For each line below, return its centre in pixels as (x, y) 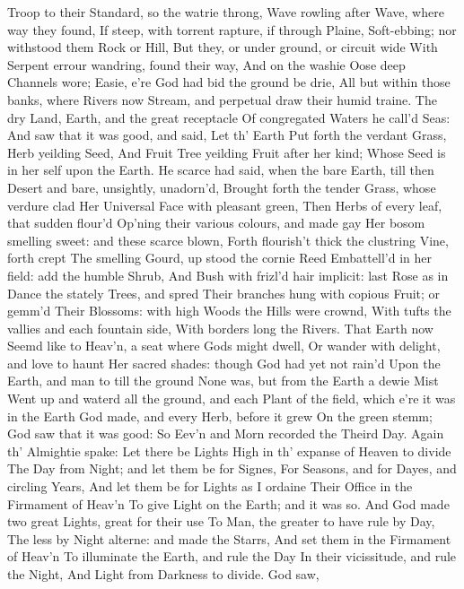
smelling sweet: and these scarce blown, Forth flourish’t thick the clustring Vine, (228, 240)
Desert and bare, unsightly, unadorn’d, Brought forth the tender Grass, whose (222, 187)
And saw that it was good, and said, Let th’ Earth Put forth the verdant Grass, (227, 135)
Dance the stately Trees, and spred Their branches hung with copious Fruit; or (224, 293)
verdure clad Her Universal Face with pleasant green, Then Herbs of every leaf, (225, 205)
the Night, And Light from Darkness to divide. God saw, (163, 574)
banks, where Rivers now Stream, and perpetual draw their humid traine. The (222, 99)
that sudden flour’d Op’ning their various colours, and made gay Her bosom (216, 223)
